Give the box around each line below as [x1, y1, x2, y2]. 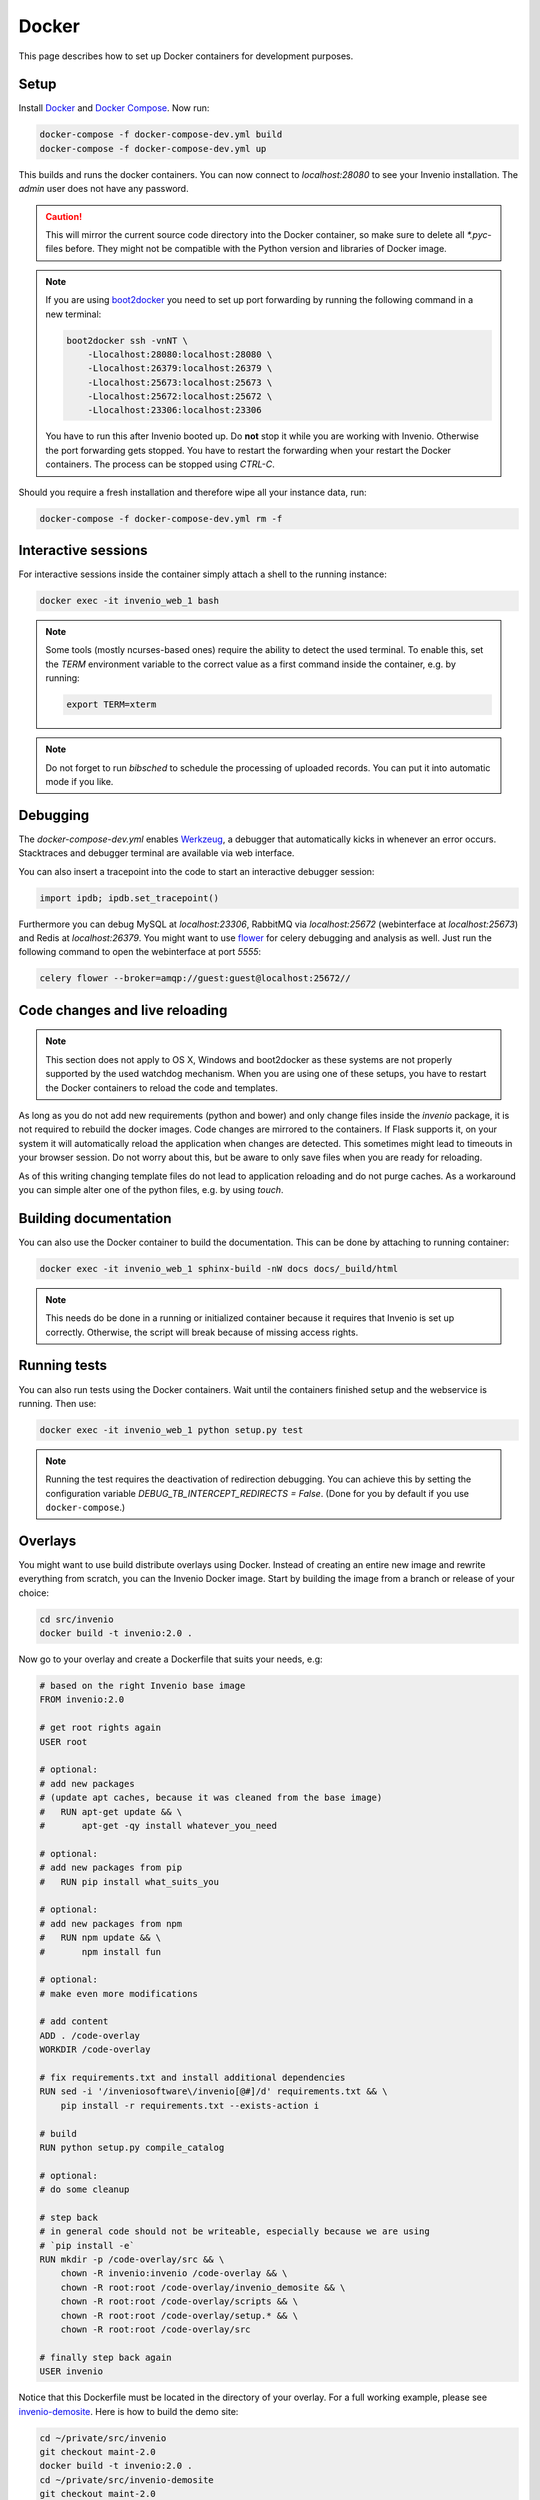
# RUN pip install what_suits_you [39, 1876, 220, 1887]
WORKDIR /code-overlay [39, 2044, 151, 2055]
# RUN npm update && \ [39, 1932, 162, 1944]
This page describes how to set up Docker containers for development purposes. [18, 50, 354, 62]
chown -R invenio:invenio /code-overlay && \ [60, 2268, 288, 2279]
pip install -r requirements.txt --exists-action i [60, 2100, 320, 2111]
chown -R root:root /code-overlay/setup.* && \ [60, 2310, 299, 2321]
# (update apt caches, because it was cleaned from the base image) [39, 1792, 383, 1804]
